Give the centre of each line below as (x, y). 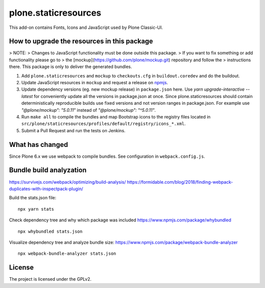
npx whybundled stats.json (50, 231)
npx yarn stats (36, 209)
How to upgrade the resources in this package (81, 41)
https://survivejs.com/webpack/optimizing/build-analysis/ (67, 182)
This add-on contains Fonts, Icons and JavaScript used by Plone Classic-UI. (86, 27)
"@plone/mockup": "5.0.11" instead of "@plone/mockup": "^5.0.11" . (89, 110)
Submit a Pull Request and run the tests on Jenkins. (73, 130)
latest (27, 96)
